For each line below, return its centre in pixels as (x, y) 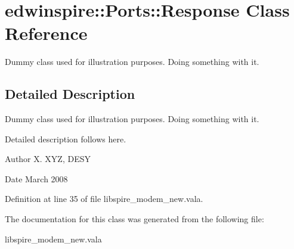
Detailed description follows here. (66, 138)
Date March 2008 (36, 178)
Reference (46, 33)
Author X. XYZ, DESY (48, 159)
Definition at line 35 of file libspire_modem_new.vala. (104, 199)
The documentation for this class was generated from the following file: (134, 219)
